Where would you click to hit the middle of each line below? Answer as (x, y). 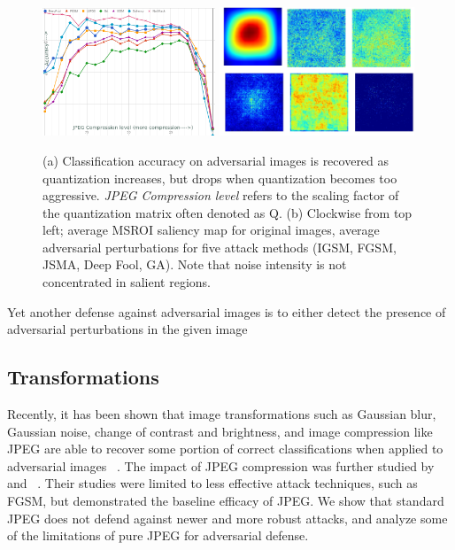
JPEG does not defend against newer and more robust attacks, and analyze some (227, 518)
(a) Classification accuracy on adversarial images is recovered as (216, 160)
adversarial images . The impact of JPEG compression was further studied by (221, 465)
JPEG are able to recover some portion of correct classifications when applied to (225, 449)
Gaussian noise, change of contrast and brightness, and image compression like (220, 431)
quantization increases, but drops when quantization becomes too (220, 178)
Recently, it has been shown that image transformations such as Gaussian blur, (222, 414)
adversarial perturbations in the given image (127, 329)
